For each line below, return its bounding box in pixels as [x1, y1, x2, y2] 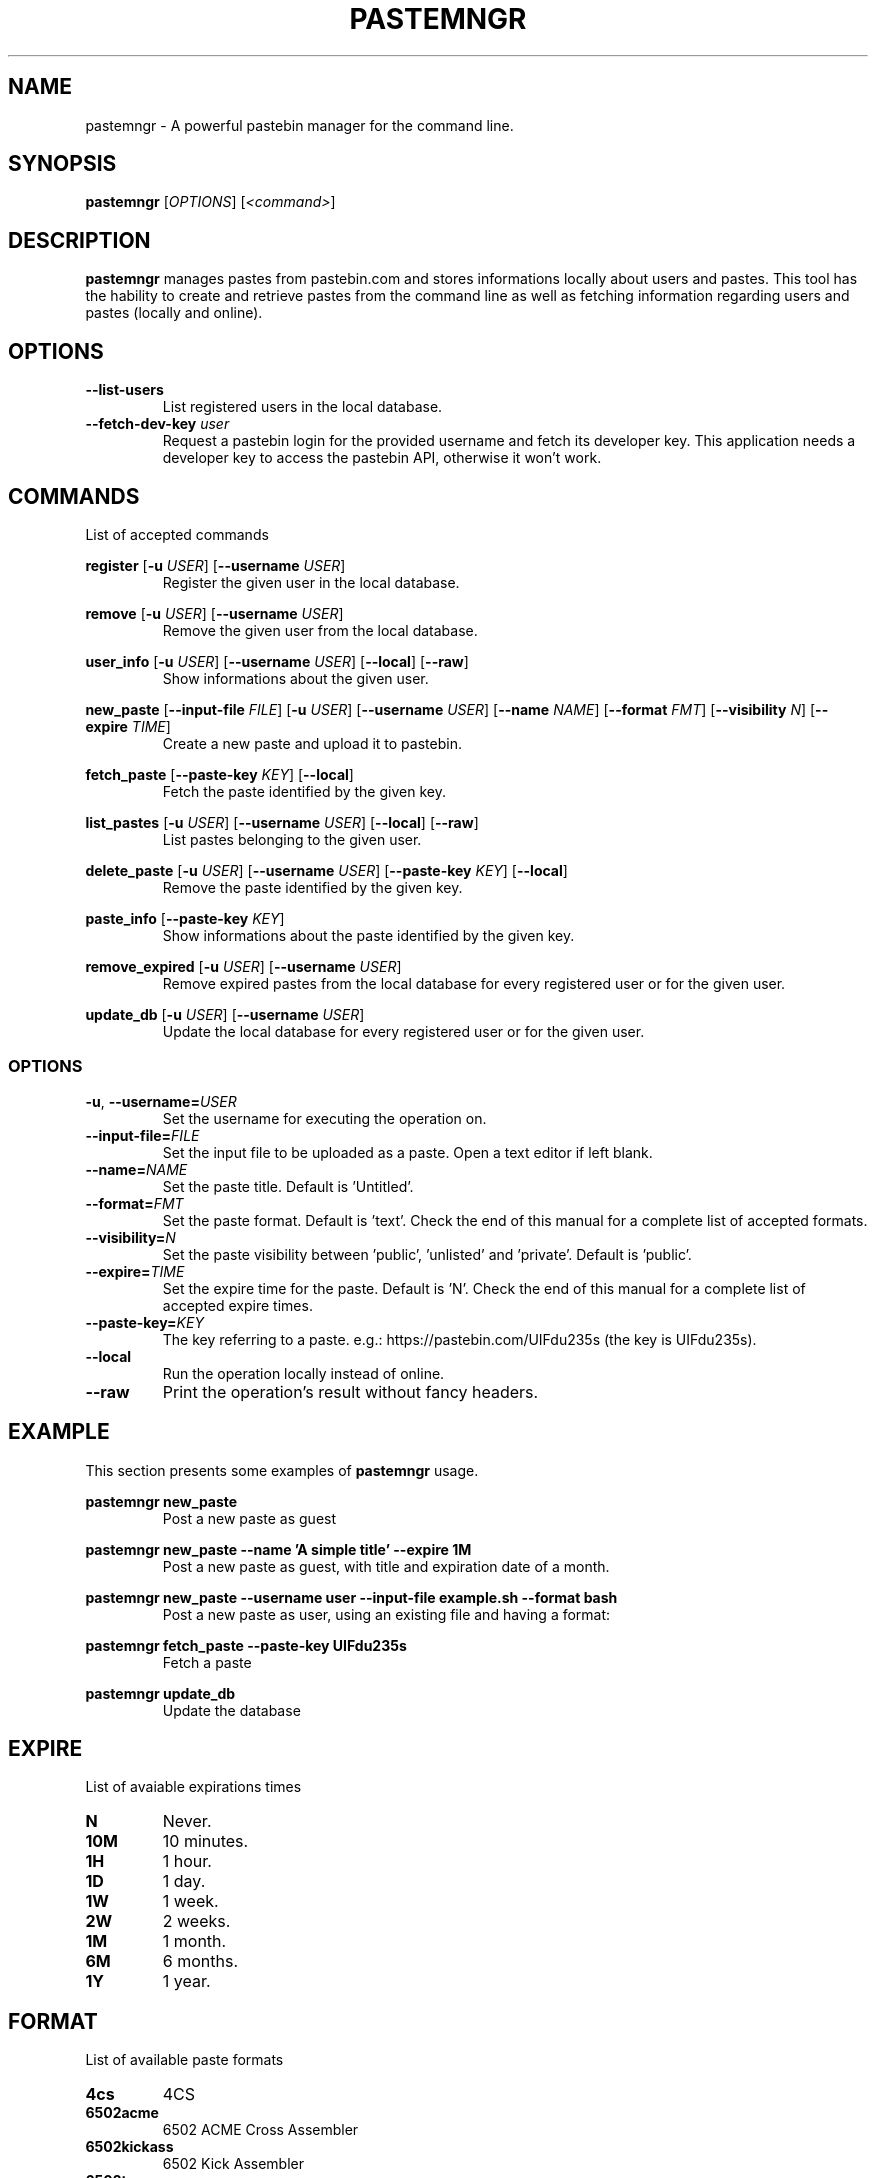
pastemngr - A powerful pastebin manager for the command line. [85, 116, 514, 134]
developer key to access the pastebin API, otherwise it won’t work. [162, 449, 602, 467]
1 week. [162, 1891, 219, 1912]
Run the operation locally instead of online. [162, 1364, 445, 1382]
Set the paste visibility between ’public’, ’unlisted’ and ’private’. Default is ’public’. [162, 1245, 692, 1263]
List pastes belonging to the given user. [162, 830, 422, 848]
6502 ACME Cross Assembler [162, 2121, 359, 2139]
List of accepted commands [85, 525, 269, 543]
